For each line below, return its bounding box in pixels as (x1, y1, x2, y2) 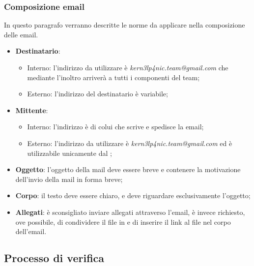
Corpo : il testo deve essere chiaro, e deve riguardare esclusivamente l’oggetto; (15, 190, 251, 201)
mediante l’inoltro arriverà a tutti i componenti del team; (27, 72, 200, 82)
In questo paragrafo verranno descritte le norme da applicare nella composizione (4, 20, 245, 30)
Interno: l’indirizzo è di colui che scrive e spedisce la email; (27, 121, 204, 132)
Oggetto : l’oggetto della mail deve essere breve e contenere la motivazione (15, 164, 241, 175)
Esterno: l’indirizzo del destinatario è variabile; (27, 89, 168, 99)
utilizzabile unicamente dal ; (27, 148, 112, 158)
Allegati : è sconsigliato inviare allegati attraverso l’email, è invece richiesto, (15, 207, 245, 217)
